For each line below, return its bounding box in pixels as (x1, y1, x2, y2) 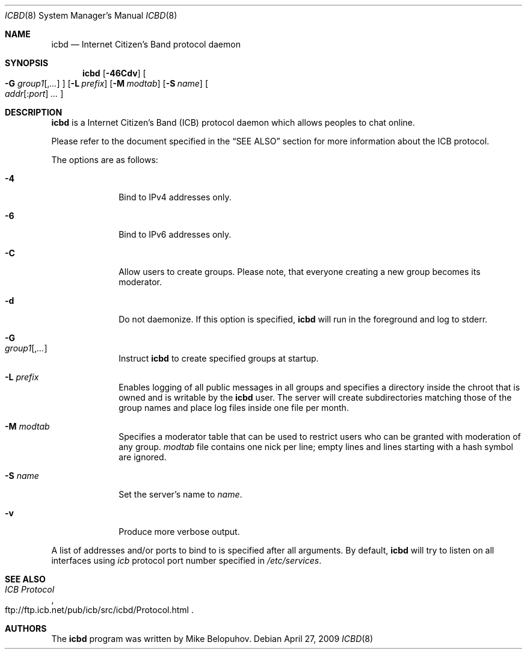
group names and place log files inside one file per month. (119, 403, 349, 413)
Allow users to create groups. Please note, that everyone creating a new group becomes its (119, 267, 481, 277)
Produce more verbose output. (119, 526, 240, 537)
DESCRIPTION (5, 107, 63, 117)
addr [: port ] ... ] (5, 88, 64, 99)
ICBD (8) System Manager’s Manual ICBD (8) (5, 10, 177, 20)
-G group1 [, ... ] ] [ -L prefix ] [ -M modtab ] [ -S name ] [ (5, 78, 209, 88)
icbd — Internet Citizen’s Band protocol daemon (51, 39, 241, 49)
